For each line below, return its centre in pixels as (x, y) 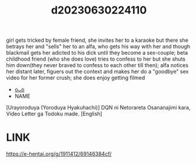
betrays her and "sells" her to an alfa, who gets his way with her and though (98, 46)
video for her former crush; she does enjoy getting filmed (76, 78)
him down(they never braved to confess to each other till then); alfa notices (97, 65)
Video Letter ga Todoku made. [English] (54, 114)
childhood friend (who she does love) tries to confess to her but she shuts (96, 59)
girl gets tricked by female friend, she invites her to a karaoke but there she (97, 40)
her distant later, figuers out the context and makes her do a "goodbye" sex (97, 72)
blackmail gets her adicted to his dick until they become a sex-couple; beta (97, 53)
